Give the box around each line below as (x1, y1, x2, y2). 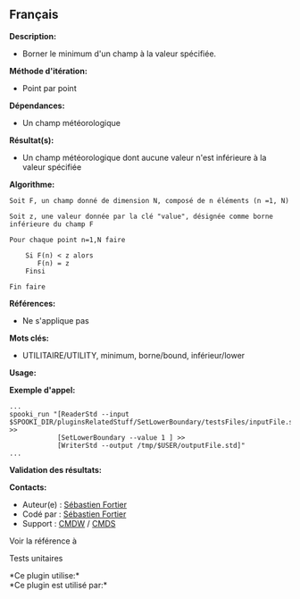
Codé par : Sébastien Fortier (21, 509, 127, 519)
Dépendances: (9, 100, 65, 111)
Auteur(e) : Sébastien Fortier (21, 499, 128, 510)
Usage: (9, 367, 37, 378)
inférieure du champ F (9, 219, 94, 229)
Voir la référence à (9, 536, 78, 546)
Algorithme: (9, 179, 55, 190)
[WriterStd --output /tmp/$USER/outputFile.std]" (56, 441, 246, 450)
